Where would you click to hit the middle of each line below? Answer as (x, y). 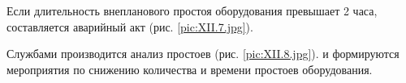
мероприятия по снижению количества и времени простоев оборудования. (190, 69)
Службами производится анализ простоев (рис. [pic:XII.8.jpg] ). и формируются (203, 54)
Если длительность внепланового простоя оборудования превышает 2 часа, (192, 10)
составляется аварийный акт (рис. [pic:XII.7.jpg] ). (130, 26)
